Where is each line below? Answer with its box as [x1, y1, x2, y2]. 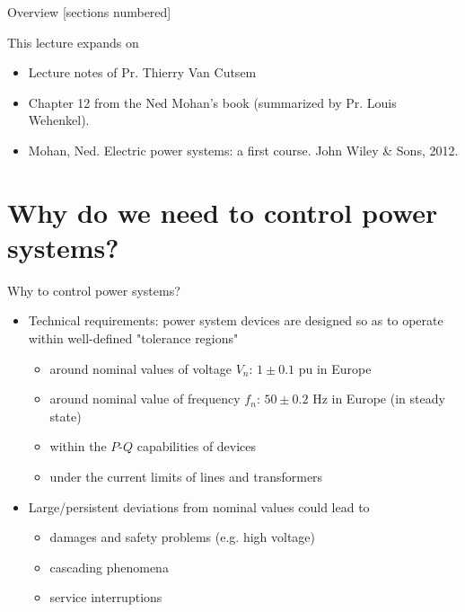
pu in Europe [298, 359, 372, 377]
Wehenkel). [28, 111, 90, 129]
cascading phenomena [49, 557, 169, 576]
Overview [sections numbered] [7, 3, 171, 21]
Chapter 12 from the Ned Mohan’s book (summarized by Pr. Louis [28, 93, 397, 111]
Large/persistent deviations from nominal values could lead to [28, 497, 370, 516]
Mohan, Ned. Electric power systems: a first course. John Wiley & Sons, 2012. [28, 140, 459, 159]
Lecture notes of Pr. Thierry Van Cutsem [28, 63, 257, 82]
